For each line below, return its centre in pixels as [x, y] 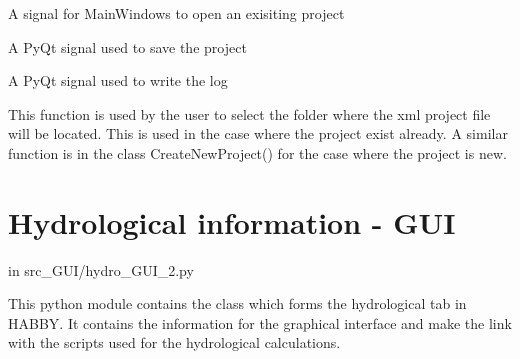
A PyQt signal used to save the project [127, 46]
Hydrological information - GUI [232, 221]
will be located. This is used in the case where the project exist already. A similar [258, 133]
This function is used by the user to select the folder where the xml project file [249, 113]
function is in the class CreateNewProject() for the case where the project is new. [257, 152]
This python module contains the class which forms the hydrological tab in [237, 303]
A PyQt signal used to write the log [118, 80]
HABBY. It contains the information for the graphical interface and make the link [260, 322]
